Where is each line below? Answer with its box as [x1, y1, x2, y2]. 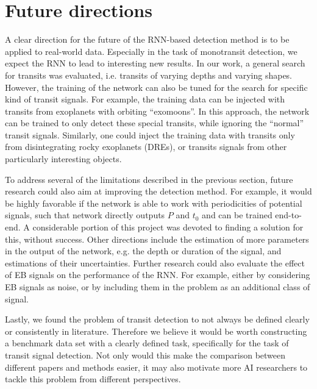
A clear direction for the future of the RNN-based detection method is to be [5, 33, 290, 46]
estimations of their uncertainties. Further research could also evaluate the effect [5, 256, 305, 269]
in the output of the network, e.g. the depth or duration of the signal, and [5, 244, 282, 257]
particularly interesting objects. [5, 152, 122, 165]
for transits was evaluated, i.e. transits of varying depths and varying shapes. [5, 68, 293, 81]
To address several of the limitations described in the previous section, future [5, 173, 293, 185]
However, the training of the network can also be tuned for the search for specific [5, 80, 308, 93]
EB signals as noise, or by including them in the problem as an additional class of [5, 280, 310, 293]
